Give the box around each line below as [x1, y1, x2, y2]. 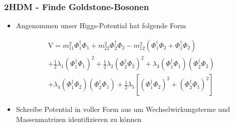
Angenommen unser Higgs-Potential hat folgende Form [16, 20, 186, 31]
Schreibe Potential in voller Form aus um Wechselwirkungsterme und [16, 104, 230, 114]
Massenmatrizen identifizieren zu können [16, 114, 142, 124]
